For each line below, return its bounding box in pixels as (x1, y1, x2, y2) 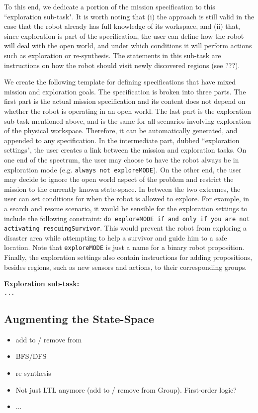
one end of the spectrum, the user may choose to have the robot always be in (4, 154, 239, 165)
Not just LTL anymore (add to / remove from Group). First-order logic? (15, 384, 237, 395)
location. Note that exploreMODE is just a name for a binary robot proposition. (4, 242, 245, 252)
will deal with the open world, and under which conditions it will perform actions (4, 40, 252, 51)
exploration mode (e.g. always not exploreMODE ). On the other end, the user (4, 164, 242, 174)
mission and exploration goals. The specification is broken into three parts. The (4, 86, 246, 96)
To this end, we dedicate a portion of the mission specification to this (4, 1, 215, 11)
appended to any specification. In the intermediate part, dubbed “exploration (4, 135, 240, 145)
